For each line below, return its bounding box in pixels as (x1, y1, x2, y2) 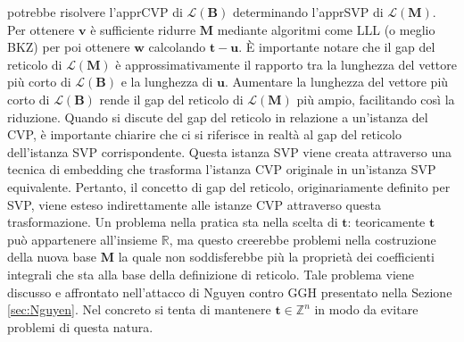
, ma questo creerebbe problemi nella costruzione (169, 229, 436, 248)
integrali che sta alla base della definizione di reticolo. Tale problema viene (7, 264, 415, 283)
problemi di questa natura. (7, 317, 153, 336)
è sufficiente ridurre (90, 20, 196, 38)
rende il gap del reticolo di (99, 89, 244, 108)
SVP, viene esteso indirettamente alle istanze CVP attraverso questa (7, 195, 381, 213)
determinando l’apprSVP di (232, 3, 384, 21)
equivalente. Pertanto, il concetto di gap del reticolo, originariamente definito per (7, 177, 451, 196)
